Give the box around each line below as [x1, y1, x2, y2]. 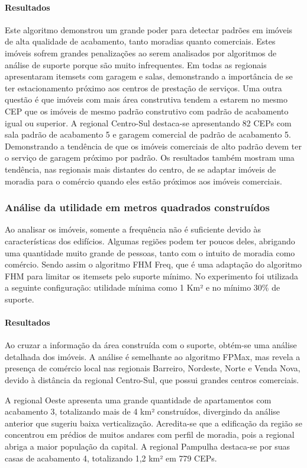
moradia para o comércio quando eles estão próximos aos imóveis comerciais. [5, 174, 282, 187]
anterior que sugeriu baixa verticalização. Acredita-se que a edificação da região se [5, 416, 302, 429]
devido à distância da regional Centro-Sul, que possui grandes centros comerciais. [5, 374, 299, 386]
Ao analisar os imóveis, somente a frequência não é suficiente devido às [5, 223, 261, 235]
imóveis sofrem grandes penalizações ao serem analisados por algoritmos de [5, 46, 277, 59]
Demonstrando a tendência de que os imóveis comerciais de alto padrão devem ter [5, 139, 302, 152]
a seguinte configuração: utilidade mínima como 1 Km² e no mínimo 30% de [5, 281, 280, 294]
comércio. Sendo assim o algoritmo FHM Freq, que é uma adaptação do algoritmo [5, 258, 302, 270]
